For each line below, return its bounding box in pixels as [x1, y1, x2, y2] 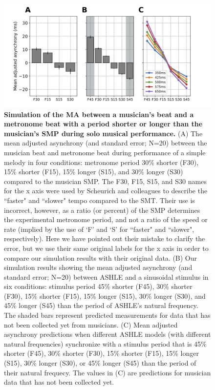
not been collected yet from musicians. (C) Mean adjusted [4, 319, 178, 329]
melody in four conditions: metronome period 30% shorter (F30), [4, 157, 199, 167]
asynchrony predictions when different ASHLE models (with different [4, 329, 211, 339]
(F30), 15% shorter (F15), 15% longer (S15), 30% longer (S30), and [4, 290, 206, 301]
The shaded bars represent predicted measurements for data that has [4, 310, 211, 320]
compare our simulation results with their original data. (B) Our [4, 252, 197, 263]
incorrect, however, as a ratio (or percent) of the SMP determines [4, 205, 200, 215]
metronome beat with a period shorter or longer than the [4, 119, 203, 129]
